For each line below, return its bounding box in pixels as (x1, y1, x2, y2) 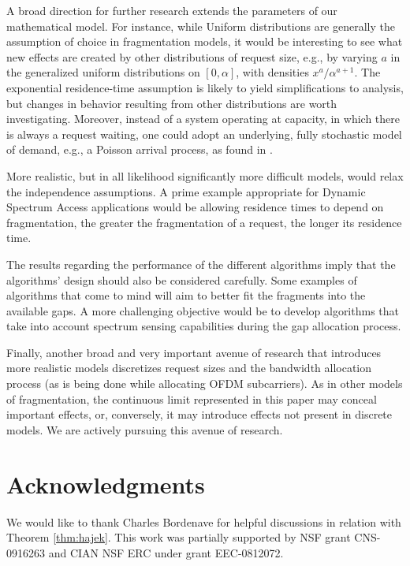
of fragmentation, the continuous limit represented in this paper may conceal (6, 390, 377, 407)
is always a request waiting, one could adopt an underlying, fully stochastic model (6, 125, 402, 142)
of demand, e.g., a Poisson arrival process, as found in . (6, 141, 273, 158)
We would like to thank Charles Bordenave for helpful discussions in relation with (6, 513, 401, 530)
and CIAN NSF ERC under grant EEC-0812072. (48, 544, 284, 560)
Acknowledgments (6, 467, 205, 500)
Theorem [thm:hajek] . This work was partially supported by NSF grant (6, 529, 351, 546)
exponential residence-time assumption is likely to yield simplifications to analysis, (6, 79, 404, 95)
